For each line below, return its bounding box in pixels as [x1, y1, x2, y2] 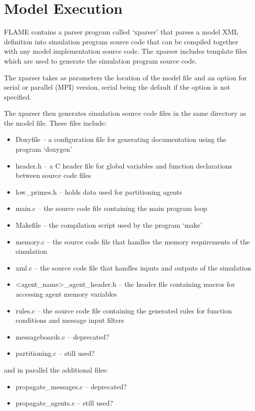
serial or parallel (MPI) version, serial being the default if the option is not [4, 82, 230, 92]
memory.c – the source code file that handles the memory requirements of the [15, 236, 250, 246]
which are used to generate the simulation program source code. [4, 55, 197, 66]
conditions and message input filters [15, 315, 124, 325]
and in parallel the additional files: [4, 364, 108, 375]
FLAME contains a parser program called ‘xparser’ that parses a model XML [4, 27, 239, 37]
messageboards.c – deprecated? [15, 331, 109, 342]
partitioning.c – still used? [15, 348, 95, 358]
